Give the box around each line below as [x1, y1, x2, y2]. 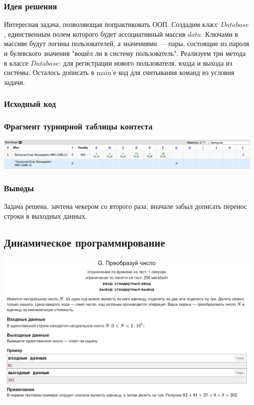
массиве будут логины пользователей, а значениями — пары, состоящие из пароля [4, 38, 249, 49]
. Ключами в [201, 28, 238, 39]
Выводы [4, 182, 34, 194]
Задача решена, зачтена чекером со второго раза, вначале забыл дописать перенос [4, 201, 247, 211]
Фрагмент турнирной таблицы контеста [4, 120, 153, 132]
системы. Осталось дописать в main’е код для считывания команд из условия [4, 67, 234, 77]
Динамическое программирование [4, 234, 165, 250]
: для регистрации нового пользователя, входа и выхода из [59, 57, 233, 68]
